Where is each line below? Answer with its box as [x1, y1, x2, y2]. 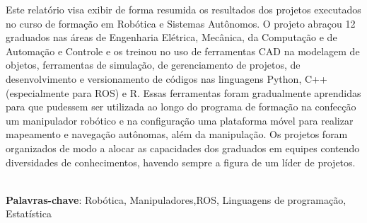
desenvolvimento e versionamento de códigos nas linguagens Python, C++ [6, 71, 327, 86]
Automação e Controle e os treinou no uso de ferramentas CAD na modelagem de [6, 43, 360, 58]
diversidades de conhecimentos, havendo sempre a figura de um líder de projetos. [6, 154, 356, 169]
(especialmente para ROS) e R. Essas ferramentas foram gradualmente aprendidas [6, 85, 361, 100]
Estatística [6, 206, 52, 221]
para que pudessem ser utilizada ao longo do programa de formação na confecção [6, 99, 356, 114]
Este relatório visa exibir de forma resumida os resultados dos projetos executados [6, 2, 361, 16]
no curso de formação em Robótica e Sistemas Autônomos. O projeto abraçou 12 [6, 16, 356, 30]
